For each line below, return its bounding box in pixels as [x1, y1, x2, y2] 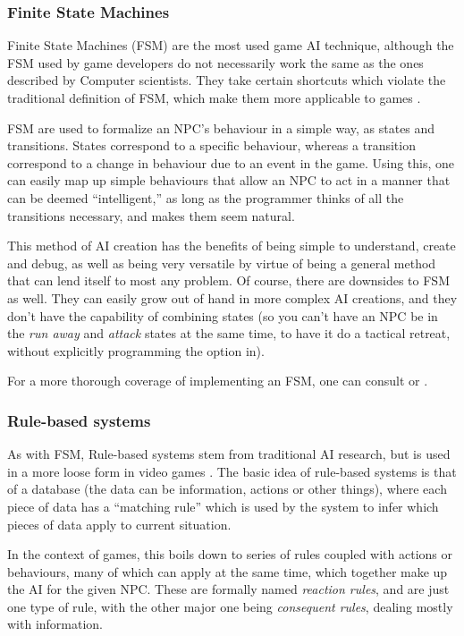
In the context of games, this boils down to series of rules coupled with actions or [7, 545, 453, 564]
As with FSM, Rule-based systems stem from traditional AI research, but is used [7, 445, 451, 463]
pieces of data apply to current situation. [7, 514, 232, 533]
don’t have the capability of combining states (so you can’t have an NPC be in [7, 306, 438, 325]
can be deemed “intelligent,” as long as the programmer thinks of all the [7, 188, 404, 207]
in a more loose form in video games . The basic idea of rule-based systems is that [7, 462, 457, 480]
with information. [7, 615, 104, 633]
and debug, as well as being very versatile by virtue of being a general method [7, 253, 436, 272]
